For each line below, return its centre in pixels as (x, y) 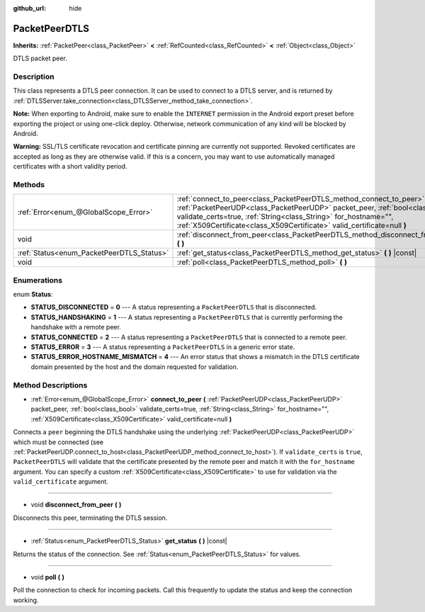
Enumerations (38, 280)
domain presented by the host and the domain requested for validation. (135, 367)
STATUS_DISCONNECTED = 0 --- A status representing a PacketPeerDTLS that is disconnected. (174, 307)
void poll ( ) (48, 577)
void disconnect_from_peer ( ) (76, 505)
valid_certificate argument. (61, 482)
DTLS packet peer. (40, 58)
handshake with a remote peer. (76, 327)
